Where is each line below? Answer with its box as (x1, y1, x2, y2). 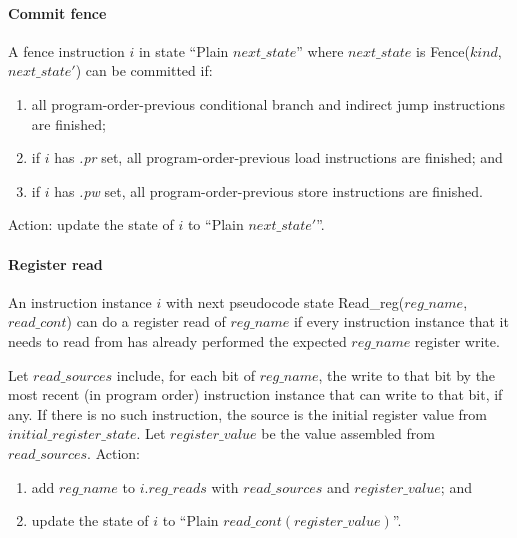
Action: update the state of (8, 214, 174, 235)
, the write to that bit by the (318, 364, 496, 385)
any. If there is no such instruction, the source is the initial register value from (8, 403, 488, 424)
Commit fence (8, 2, 107, 23)
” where (296, 40, 344, 61)
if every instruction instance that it (293, 311, 509, 332)
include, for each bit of (116, 364, 255, 385)
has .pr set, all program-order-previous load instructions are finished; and (54, 147, 503, 168)
